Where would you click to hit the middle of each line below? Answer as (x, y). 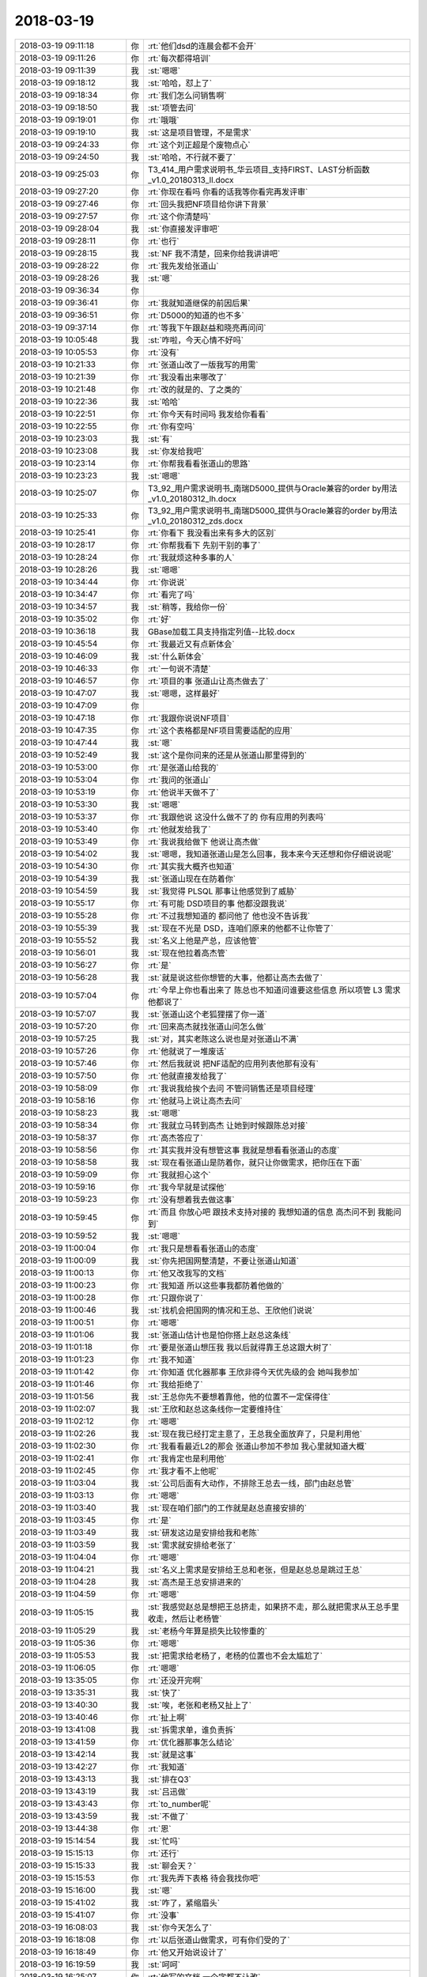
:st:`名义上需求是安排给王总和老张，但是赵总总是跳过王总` (255, 1570)
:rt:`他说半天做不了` (183, 792)
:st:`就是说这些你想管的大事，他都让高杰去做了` (235, 977)
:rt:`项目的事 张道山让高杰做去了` (208, 681)
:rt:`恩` (159, 1828)
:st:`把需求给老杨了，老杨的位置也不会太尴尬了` (235, 1655)
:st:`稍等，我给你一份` (188, 607)
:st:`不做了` (168, 1816)
